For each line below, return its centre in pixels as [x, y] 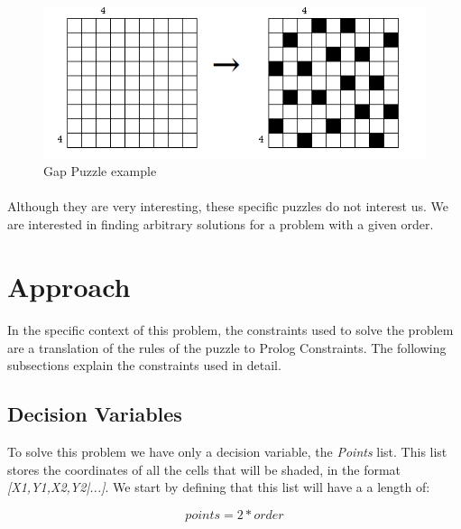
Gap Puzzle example [100, 170]
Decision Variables [95, 414]
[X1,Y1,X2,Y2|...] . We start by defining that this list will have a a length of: [219, 487]
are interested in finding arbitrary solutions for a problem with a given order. [221, 223]
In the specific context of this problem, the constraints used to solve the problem [230, 330]
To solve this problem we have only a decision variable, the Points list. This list [227, 452]
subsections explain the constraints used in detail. [144, 365]
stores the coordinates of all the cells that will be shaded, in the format [204, 469]
